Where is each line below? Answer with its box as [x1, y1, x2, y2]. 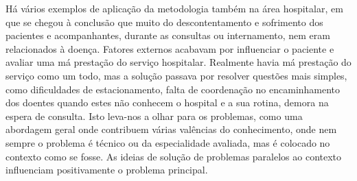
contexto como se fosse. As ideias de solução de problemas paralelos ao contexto [5, 149, 342, 163]
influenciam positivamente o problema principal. [5, 162, 208, 177]
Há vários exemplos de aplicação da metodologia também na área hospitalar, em [5, 1, 343, 15]
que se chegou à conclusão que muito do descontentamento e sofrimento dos [5, 14, 323, 29]
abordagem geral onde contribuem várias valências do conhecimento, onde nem [5, 122, 337, 136]
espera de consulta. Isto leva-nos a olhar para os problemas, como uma [5, 108, 303, 123]
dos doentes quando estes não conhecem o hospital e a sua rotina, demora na [5, 95, 329, 110]
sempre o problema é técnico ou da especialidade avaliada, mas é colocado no [5, 135, 330, 149]
